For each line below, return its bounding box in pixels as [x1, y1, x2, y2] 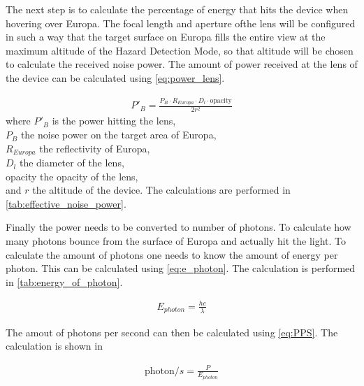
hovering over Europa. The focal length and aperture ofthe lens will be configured [6, 15, 356, 30]
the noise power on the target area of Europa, [20, 127, 217, 142]
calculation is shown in [6, 338, 103, 353]
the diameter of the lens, [19, 155, 124, 170]
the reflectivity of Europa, [39, 141, 150, 155]
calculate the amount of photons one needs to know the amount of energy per [6, 247, 338, 262]
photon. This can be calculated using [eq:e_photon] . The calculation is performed [6, 261, 356, 276]
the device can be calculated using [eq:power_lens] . [6, 70, 225, 85]
